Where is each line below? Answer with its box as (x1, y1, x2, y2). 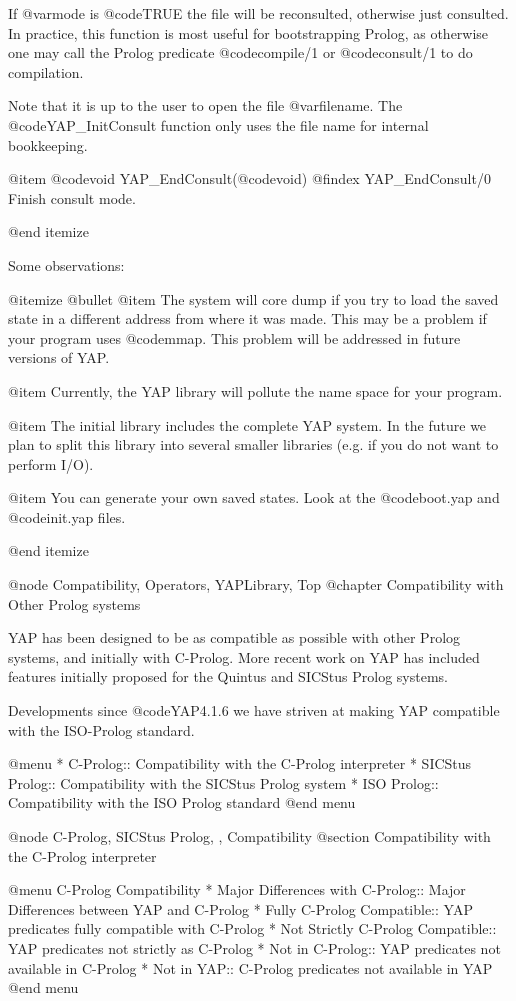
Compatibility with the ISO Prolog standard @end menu (8, 792, 356, 813)
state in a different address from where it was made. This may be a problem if (8, 308, 487, 329)
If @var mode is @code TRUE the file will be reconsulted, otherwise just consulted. (8, 3, 509, 23)
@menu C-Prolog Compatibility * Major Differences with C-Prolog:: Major (8, 879, 466, 900)
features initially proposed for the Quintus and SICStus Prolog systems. (8, 666, 448, 687)
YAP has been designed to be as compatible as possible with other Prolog (8, 627, 461, 648)
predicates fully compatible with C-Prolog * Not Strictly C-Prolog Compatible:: (8, 918, 497, 939)
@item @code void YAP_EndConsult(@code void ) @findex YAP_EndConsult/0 (8, 168, 491, 189)
